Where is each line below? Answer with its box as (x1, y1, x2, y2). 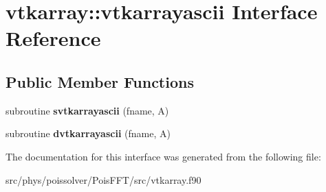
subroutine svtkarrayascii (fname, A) (6, 103, 169, 117)
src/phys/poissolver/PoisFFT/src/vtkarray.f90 (6, 172, 202, 187)
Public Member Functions (6, 71, 194, 92)
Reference (6, 24, 101, 52)
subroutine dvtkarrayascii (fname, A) (6, 126, 171, 141)
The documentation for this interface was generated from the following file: (6, 149, 321, 163)
